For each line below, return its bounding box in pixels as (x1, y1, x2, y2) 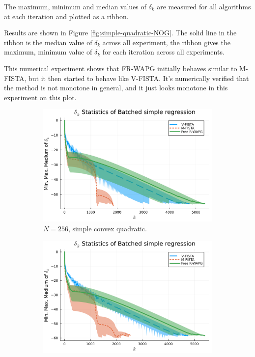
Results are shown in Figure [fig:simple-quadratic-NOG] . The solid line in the (4, 27, 237, 38)
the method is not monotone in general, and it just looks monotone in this (4, 82, 228, 93)
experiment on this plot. (4, 92, 77, 102)
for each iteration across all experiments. (102, 47, 225, 57)
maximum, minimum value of (4, 47, 92, 57)
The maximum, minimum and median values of (4, 1, 146, 11)
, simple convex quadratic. (68, 223, 147, 234)
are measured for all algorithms (157, 1, 251, 11)
